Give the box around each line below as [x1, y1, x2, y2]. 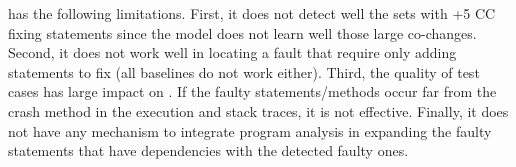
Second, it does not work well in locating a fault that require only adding [8, 42, 457, 63]
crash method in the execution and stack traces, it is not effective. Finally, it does [8, 100, 509, 121]
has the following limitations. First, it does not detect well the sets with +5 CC [8, 3, 496, 23]
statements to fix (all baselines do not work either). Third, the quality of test [8, 61, 480, 82]
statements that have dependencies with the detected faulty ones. [8, 140, 409, 161]
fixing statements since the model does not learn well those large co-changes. [8, 22, 477, 43]
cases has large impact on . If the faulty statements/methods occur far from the [8, 81, 497, 102]
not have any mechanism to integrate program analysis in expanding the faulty [8, 120, 492, 141]
